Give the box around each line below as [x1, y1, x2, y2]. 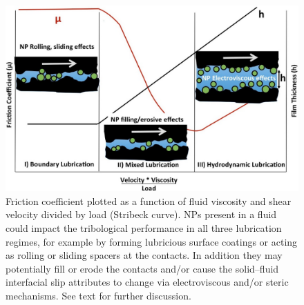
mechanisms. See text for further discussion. [6, 288, 191, 302]
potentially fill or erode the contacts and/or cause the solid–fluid [6, 261, 279, 275]
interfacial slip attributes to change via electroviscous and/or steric [6, 275, 289, 289]
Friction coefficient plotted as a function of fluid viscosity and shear [6, 193, 292, 208]
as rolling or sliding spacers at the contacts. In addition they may [6, 248, 283, 262]
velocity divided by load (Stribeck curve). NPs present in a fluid [6, 207, 277, 222]
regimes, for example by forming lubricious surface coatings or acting [6, 234, 298, 248]
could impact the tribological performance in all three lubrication [6, 220, 282, 235]
